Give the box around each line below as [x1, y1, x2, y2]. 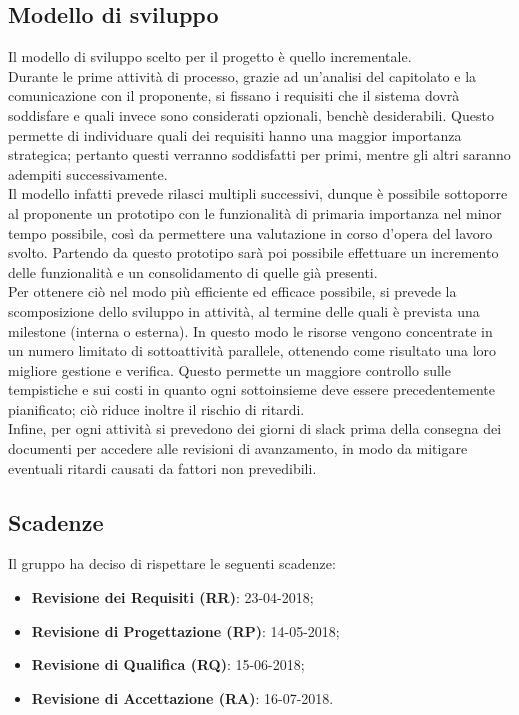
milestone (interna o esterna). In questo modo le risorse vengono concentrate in [8, 320, 493, 341]
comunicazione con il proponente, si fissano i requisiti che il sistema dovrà [8, 85, 460, 106]
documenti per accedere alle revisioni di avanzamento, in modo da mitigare [8, 438, 468, 459]
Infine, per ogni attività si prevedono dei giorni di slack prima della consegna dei [8, 418, 502, 439]
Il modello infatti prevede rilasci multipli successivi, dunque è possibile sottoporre [8, 183, 508, 204]
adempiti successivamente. [8, 163, 168, 184]
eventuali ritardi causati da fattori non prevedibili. [8, 457, 317, 478]
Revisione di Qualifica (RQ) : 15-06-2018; [31, 654, 305, 675]
